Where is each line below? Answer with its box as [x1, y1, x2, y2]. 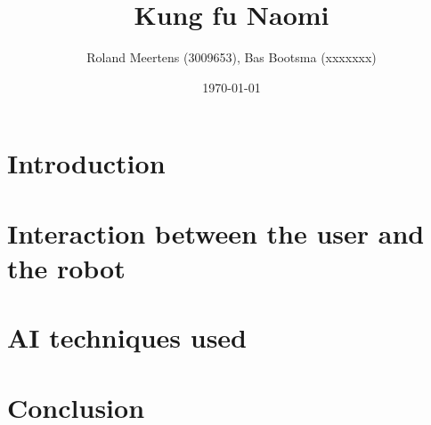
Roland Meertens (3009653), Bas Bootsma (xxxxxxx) [86, 48, 377, 67]
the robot [7, 249, 126, 285]
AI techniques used [7, 319, 247, 356]
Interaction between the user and [7, 214, 425, 251]
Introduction [7, 145, 166, 181]
